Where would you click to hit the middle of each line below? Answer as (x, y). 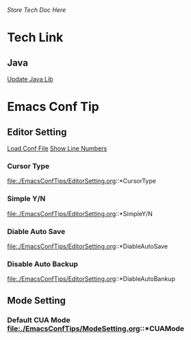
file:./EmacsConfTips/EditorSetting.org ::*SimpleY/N (80, 213)
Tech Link (35, 38)
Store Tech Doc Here (37, 10)
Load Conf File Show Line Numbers (57, 148)
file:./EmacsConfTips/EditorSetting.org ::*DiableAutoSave (88, 246)
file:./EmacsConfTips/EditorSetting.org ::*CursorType (81, 181)
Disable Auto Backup (43, 264)
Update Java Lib (30, 79)
